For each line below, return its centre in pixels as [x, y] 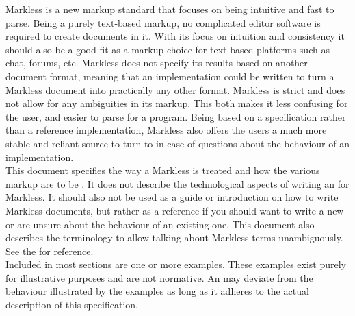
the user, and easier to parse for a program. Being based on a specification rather [176, 116]
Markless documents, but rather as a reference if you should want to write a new [175, 210]
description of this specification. [72, 305]
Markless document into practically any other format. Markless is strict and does [175, 89]
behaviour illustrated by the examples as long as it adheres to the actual [157, 291]
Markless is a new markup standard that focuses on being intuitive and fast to [170, 9]
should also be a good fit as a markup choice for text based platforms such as [168, 49]
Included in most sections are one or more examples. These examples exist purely [176, 264]
